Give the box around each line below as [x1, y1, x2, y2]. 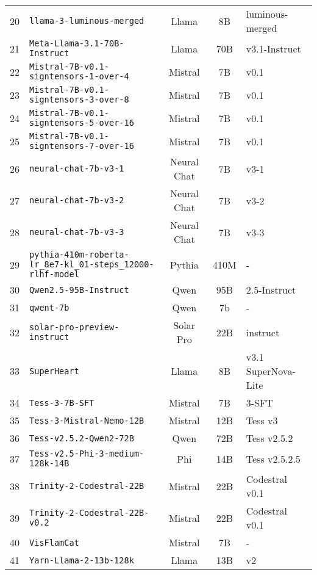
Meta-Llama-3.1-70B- [29, 38, 124, 48]
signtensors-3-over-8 [29, 95, 129, 104]
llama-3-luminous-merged [29, 16, 144, 26]
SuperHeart [29, 366, 79, 376]
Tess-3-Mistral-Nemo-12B [29, 415, 144, 425]
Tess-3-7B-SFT [29, 397, 94, 408]
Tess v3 [246, 413, 278, 427]
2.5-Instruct [246, 283, 296, 297]
